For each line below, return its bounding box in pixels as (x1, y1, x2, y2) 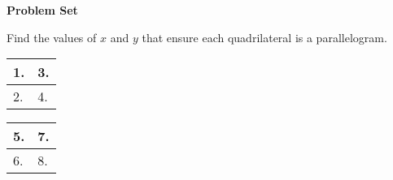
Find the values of (7, 28, 97, 45)
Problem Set (7, 2, 78, 18)
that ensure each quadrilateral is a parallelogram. (142, 28, 387, 45)
